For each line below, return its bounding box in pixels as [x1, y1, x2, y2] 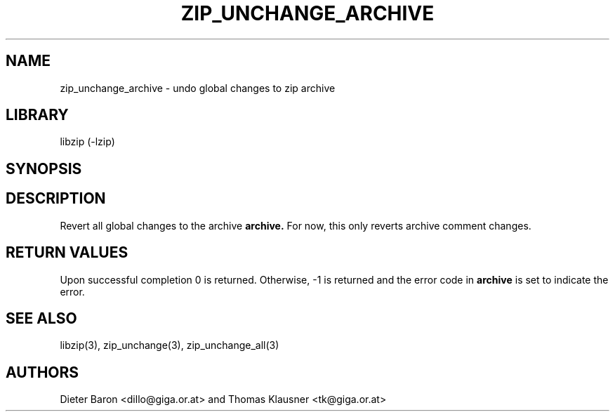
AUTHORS [6, 363, 79, 381]
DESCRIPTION [6, 190, 106, 208]
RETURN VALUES [6, 244, 128, 262]
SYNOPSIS [6, 159, 82, 178]
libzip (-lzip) [60, 135, 115, 148]
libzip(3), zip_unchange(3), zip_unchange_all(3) [60, 339, 279, 352]
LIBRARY [6, 106, 69, 124]
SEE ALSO [6, 309, 77, 327]
